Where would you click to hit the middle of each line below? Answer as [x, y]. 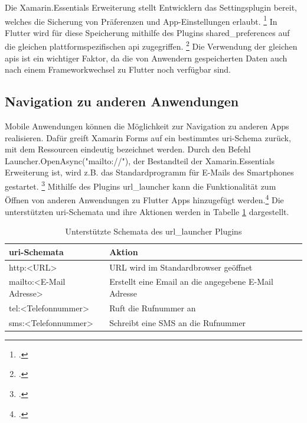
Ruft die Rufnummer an [153, 308]
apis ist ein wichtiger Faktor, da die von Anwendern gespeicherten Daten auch [146, 58]
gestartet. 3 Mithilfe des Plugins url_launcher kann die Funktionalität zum [141, 185]
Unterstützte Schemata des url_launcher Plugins [153, 231]
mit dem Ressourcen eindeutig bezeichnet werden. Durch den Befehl [128, 149]
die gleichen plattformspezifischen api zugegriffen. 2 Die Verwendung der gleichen [151, 45]
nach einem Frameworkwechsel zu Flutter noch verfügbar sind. [118, 69]
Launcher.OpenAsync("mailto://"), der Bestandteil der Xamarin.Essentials [140, 160]
